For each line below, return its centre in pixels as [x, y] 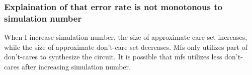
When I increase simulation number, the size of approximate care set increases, [126, 37]
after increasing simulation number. [76, 66]
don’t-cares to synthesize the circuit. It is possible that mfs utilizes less [113, 57]
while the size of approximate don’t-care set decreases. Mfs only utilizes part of [126, 47]
